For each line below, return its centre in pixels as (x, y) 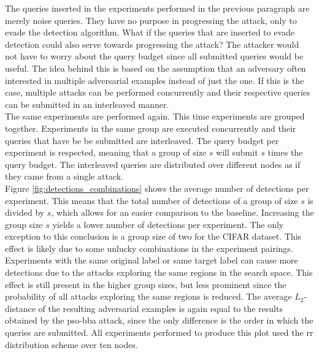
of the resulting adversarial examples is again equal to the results (160, 308)
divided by (25, 212)
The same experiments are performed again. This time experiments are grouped (155, 116)
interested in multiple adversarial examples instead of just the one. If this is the (155, 80)
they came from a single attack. (64, 176)
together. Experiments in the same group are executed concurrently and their (151, 128)
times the (285, 152)
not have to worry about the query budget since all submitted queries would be (154, 56)
